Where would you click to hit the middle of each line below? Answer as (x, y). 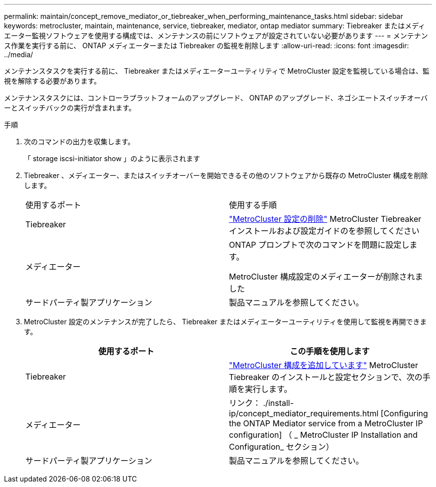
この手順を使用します (330, 351)
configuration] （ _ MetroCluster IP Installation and (323, 435)
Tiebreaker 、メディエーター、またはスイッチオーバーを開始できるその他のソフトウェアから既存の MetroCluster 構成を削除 (226, 175)
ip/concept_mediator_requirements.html (304, 413)
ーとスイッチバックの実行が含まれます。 (70, 108)
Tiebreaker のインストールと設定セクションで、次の (326, 377)
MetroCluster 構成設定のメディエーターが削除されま (326, 277)
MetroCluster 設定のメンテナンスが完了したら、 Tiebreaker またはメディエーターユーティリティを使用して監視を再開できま (225, 322)
